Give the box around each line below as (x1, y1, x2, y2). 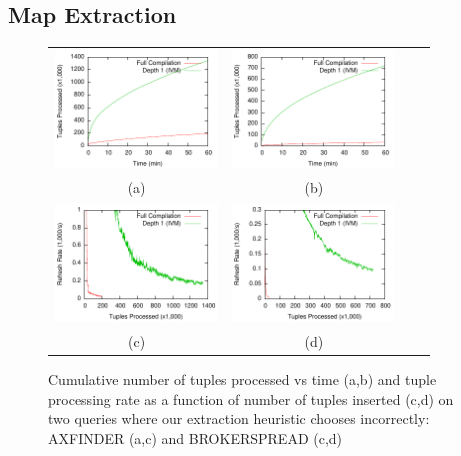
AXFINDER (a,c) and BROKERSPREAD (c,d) (48, 427, 343, 448)
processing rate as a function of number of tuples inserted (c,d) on (48, 388, 454, 409)
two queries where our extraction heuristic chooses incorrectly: (48, 408, 430, 429)
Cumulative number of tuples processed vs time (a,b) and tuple (48, 368, 437, 389)
